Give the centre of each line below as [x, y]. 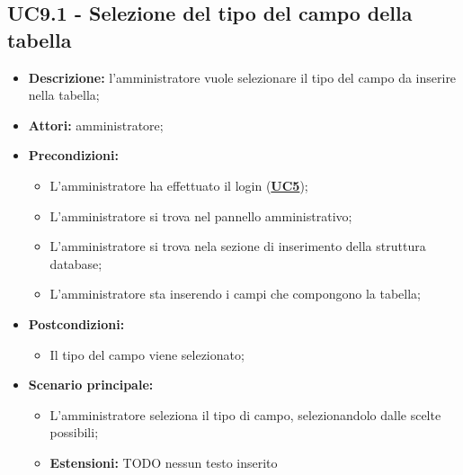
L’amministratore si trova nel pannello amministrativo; [201, 215]
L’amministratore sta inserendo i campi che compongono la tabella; [235, 294]
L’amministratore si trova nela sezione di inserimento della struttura [238, 246]
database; [76, 263]
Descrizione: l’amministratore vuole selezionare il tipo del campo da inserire [242, 77]
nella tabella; [64, 95]
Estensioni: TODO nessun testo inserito [164, 462]
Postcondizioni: [76, 323]
